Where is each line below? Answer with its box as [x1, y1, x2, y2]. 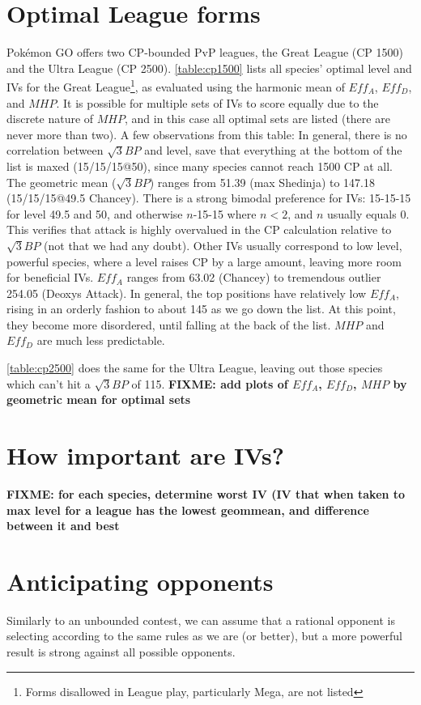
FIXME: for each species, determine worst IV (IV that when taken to [6, 485, 406, 502]
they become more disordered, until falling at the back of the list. [6, 316, 331, 333]
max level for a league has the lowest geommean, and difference [6, 501, 369, 518]
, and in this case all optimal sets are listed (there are [125, 110, 390, 127]
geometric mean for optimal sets [6, 391, 191, 408]
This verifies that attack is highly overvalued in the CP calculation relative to [6, 221, 392, 238]
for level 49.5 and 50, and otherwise [6, 205, 183, 222]
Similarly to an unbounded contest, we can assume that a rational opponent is [6, 611, 395, 628]
